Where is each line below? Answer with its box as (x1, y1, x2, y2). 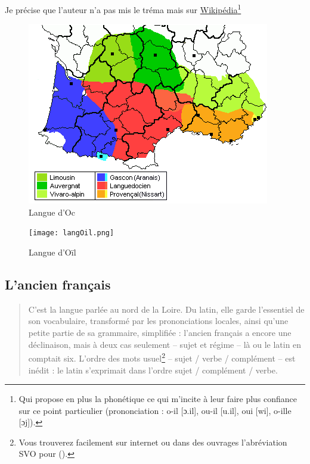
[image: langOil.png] (29, 229, 114, 238)
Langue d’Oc (29, 205, 75, 218)
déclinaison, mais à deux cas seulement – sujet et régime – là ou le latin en (28, 338, 302, 350)
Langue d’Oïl (29, 246, 76, 259)
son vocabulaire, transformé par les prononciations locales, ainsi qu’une (28, 314, 289, 327)
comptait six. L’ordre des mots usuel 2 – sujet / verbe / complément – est (28, 350, 296, 364)
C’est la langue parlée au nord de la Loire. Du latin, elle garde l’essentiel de (28, 303, 305, 315)
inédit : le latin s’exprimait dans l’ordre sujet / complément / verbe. (28, 363, 278, 376)
